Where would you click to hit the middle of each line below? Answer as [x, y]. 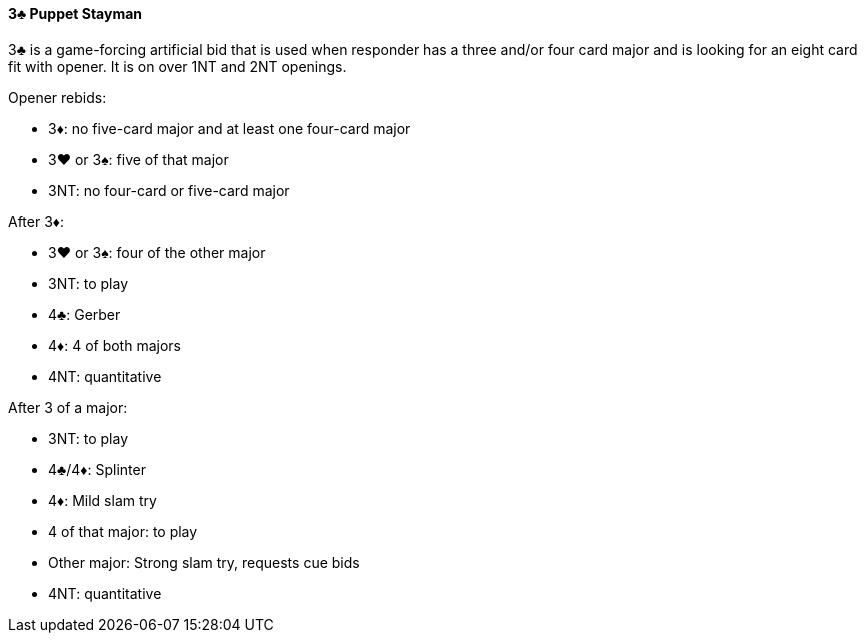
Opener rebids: [57, 97]
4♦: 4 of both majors [114, 345]
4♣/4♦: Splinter [97, 469]
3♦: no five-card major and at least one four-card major [229, 128]
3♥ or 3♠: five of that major [138, 159]
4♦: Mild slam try [102, 500]
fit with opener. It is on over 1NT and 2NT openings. [177, 66]
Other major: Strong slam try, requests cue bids [204, 562]
